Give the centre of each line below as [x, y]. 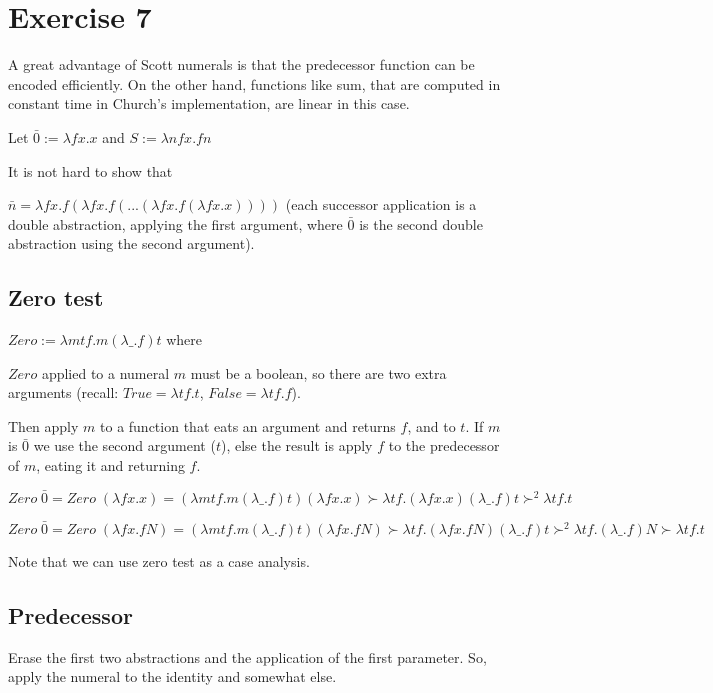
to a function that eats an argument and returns [248, 425]
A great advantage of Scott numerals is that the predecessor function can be [241, 64]
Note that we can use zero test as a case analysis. [159, 561]
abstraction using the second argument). [131, 243]
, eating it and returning [110, 465]
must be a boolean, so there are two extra [318, 372]
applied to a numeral [105, 372]
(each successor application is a [381, 204]
